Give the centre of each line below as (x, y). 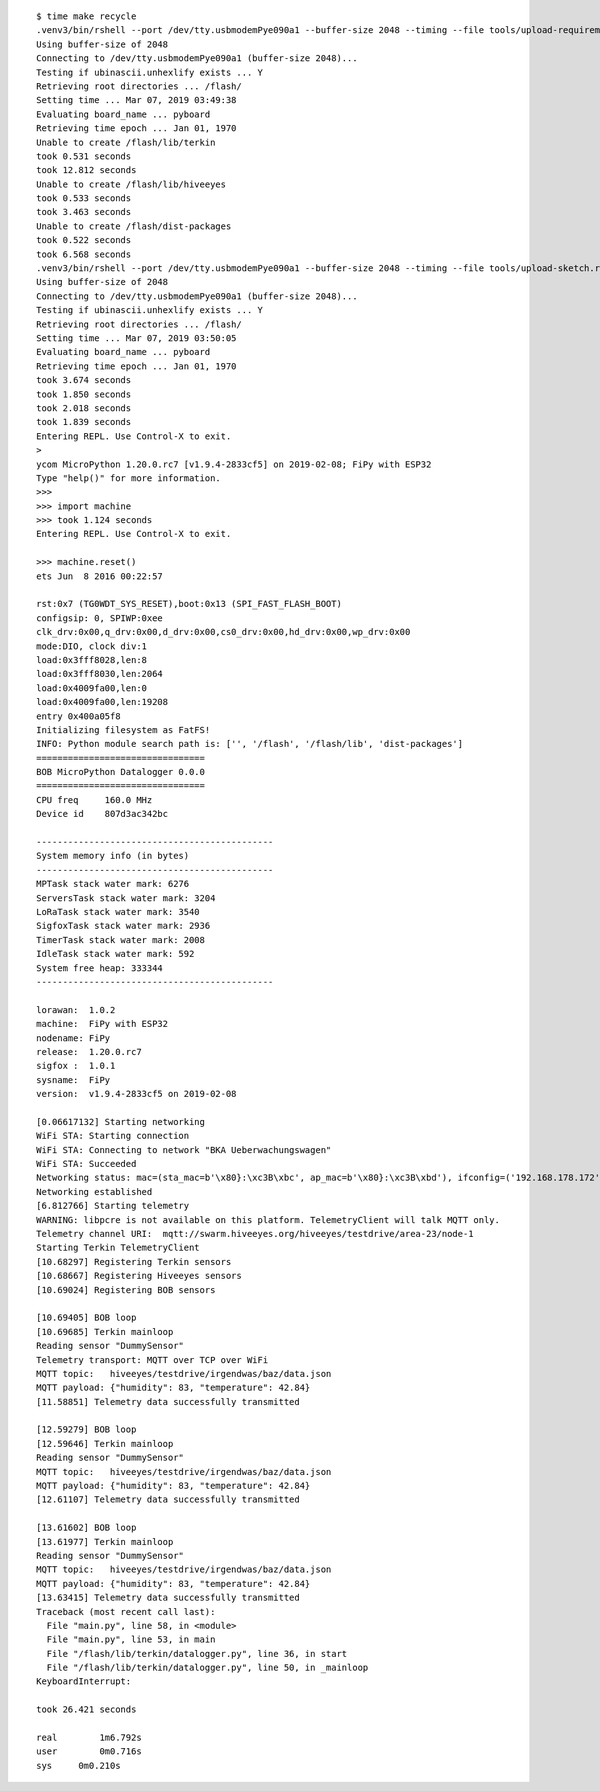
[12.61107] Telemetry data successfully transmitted (168, 1499)
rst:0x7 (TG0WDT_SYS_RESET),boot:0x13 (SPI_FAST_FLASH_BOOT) (189, 604)
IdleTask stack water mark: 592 (115, 954)
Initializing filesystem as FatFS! (123, 729)
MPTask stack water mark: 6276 (113, 884)
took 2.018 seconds (84, 408)
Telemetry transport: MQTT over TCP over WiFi (152, 1359)
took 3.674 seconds (84, 380)
